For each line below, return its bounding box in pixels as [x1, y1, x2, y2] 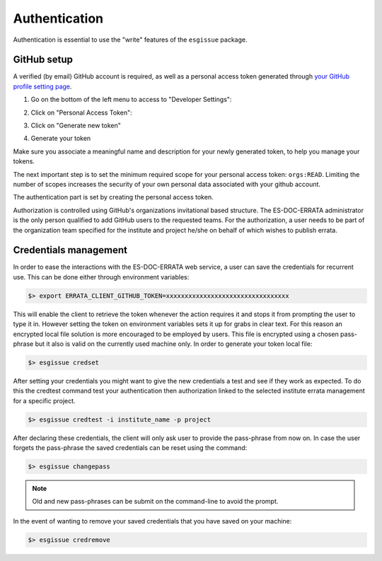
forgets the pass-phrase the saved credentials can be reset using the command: [13, 444, 248, 452]
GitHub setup [13, 54, 74, 66]
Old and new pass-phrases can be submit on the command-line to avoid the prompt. [32, 497, 279, 506]
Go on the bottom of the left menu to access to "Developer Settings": [30, 96, 232, 104]
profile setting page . [13, 82, 72, 91]
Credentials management [13, 244, 127, 256]
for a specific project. [13, 396, 76, 405]
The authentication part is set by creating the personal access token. [13, 193, 214, 202]
